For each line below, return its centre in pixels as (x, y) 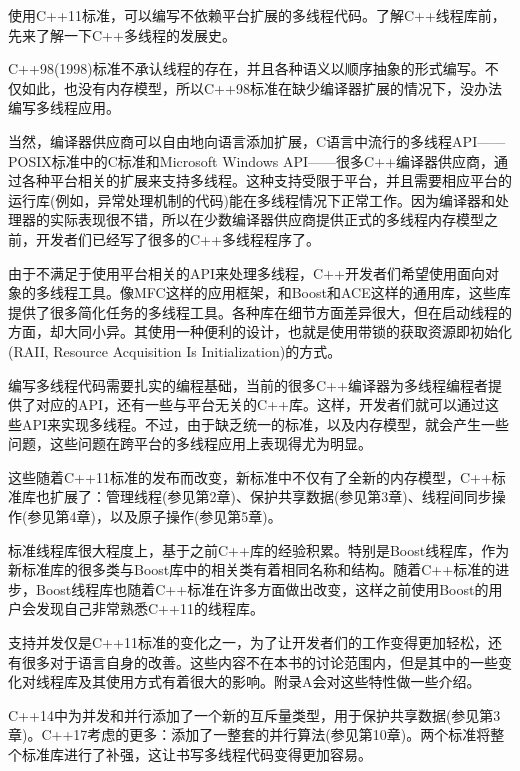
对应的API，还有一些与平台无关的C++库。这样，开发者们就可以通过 (260, 404)
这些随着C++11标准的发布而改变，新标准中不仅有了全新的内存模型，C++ (250, 476)
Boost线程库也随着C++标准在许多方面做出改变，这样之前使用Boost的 (262, 588)
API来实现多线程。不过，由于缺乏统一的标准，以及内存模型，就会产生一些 (265, 423)
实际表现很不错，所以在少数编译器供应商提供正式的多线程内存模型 (266, 219)
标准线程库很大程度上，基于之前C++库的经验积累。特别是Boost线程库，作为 (259, 549)
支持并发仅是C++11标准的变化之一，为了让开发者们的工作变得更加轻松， (248, 642)
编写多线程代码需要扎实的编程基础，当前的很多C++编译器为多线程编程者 (248, 384)
